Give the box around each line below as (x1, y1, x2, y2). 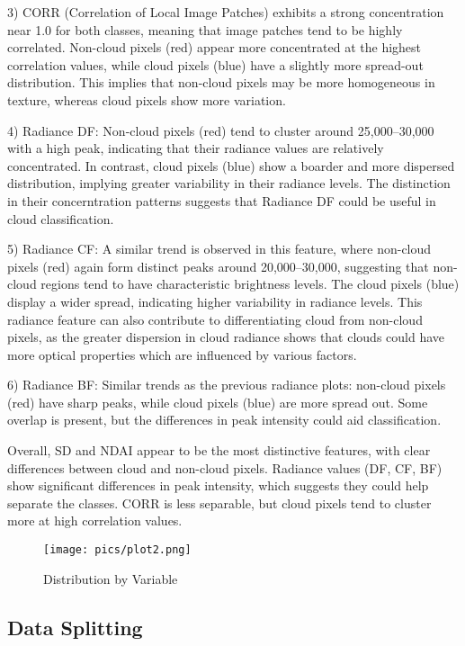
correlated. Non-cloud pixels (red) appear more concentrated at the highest (7, 38, 422, 57)
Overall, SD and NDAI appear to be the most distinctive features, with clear (7, 441, 431, 460)
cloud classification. (7, 209, 114, 228)
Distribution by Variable (43, 569, 178, 588)
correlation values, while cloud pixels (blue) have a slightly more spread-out (7, 55, 424, 74)
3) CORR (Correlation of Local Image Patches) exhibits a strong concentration (7, 3, 444, 21)
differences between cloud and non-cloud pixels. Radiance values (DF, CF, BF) (7, 458, 443, 477)
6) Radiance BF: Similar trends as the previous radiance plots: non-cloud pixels (7, 375, 446, 394)
